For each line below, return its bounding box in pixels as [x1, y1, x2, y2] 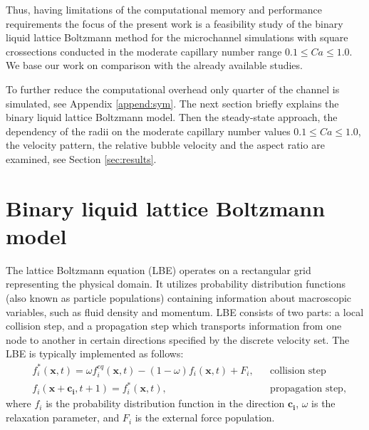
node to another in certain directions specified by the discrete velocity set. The [6, 332, 350, 347]
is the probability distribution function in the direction [46, 396, 285, 411]
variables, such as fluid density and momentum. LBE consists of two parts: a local [6, 304, 364, 319]
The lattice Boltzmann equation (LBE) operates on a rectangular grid [6, 262, 311, 277]
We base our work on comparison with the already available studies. [6, 58, 303, 73]
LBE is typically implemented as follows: [6, 346, 184, 361]
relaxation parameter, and [6, 410, 120, 425]
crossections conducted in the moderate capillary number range [6, 43, 282, 58]
